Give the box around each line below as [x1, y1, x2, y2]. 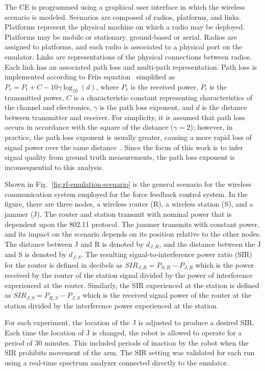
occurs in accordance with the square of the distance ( [5, 122, 174, 132]
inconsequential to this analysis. [5, 161, 104, 172]
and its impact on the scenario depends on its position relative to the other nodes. [5, 229, 261, 239]
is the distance [202, 102, 247, 112]
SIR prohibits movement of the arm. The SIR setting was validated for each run [5, 347, 255, 358]
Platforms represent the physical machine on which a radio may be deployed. [5, 21, 245, 32]
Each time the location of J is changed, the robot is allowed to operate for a [5, 327, 242, 338]
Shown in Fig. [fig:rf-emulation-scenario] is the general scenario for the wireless [5, 179, 252, 189]
